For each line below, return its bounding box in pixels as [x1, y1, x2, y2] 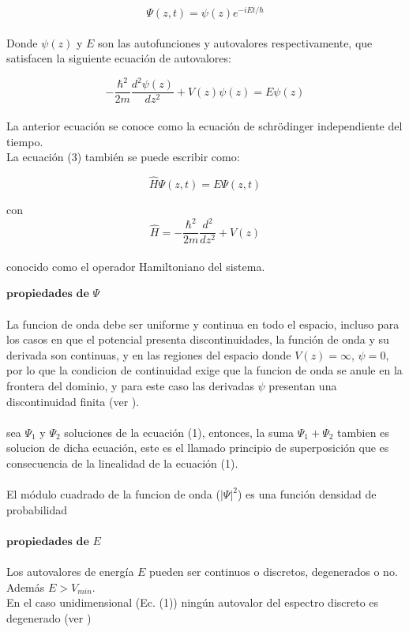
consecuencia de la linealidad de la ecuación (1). [6, 454, 238, 471]
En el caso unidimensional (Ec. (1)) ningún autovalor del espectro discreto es [6, 594, 379, 611]
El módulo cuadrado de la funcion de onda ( [6, 486, 220, 502]
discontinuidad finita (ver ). [6, 393, 140, 409]
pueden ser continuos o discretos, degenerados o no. [149, 563, 398, 580]
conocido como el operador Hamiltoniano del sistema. [6, 258, 265, 274]
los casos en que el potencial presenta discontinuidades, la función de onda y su [6, 331, 389, 348]
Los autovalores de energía [6, 563, 134, 580]
